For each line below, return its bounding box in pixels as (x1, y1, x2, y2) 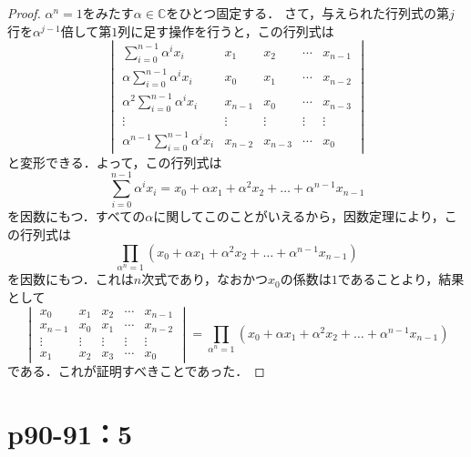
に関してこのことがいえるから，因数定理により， (153, 207, 445, 226)
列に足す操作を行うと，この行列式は (118, 21, 334, 40)
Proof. (7, 4, 41, 22)
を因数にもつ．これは (7, 269, 134, 289)
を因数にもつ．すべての (7, 207, 146, 226)
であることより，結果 (337, 269, 465, 289)
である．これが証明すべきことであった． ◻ (7, 361, 265, 381)
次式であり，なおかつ (141, 269, 269, 289)
